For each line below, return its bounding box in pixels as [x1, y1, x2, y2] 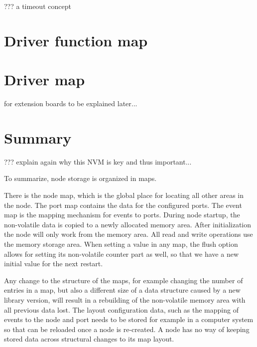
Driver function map [4, 30, 148, 50]
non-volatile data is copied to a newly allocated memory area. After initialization [4, 219, 252, 229]
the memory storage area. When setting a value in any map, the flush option [4, 238, 238, 249]
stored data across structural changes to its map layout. [4, 334, 174, 344]
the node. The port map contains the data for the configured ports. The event [4, 199, 242, 210]
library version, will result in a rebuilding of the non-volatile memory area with [4, 294, 246, 305]
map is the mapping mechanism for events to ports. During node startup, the [4, 209, 240, 220]
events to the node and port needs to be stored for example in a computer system [4, 314, 254, 325]
